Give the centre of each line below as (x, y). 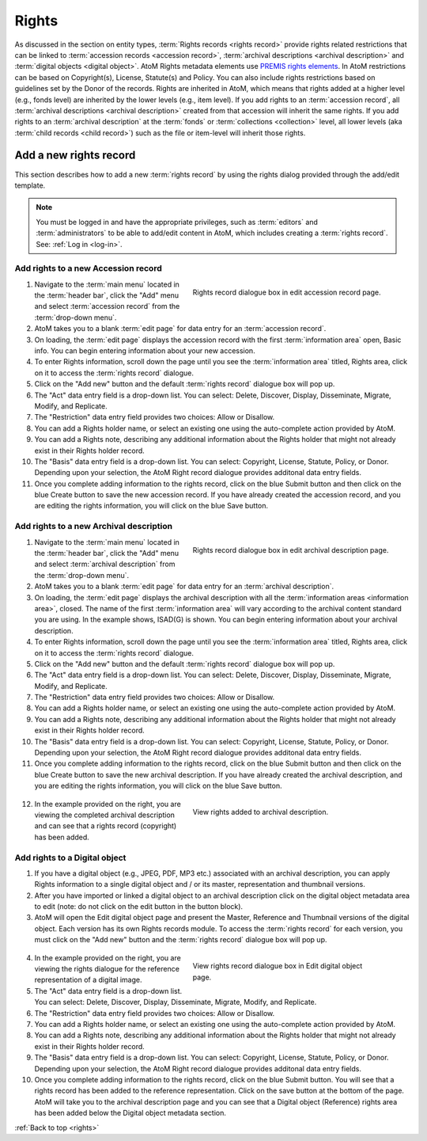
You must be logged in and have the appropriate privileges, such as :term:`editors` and (177, 222)
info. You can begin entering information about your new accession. (145, 351)
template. (30, 185)
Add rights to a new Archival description (94, 527)
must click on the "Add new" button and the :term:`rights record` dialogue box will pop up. (181, 940)
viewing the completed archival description (105, 815)
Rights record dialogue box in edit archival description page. (291, 550)
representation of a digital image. (88, 980)
